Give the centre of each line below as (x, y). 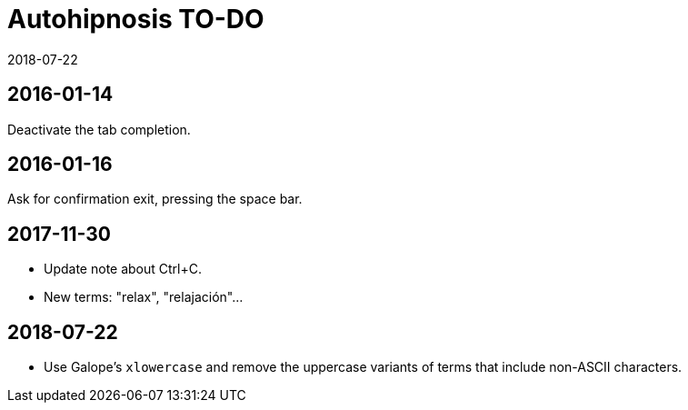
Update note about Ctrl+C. (123, 269)
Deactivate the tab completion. (99, 129)
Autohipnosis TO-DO (136, 19)
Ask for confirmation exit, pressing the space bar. (155, 199)
